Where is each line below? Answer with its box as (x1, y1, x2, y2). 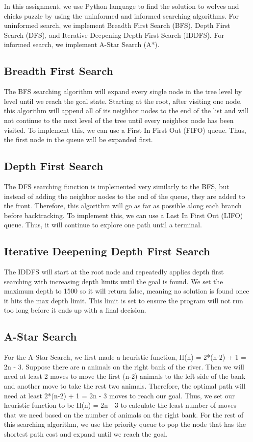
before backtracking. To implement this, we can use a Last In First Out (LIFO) (4, 210, 243, 220)
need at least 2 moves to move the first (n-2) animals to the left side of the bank (4, 371, 246, 381)
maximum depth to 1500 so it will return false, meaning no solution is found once (4, 286, 249, 296)
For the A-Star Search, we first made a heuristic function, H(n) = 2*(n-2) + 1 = (4, 352, 247, 362)
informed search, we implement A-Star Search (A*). (4, 39, 160, 49)
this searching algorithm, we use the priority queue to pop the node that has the (4, 419, 246, 429)
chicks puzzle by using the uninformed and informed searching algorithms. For (4, 10, 239, 21)
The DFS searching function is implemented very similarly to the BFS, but (4, 181, 229, 191)
